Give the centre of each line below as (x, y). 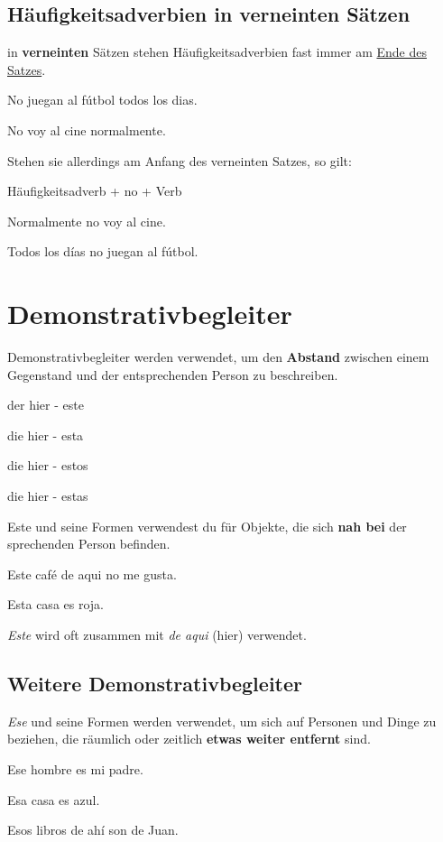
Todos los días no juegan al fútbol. (103, 251)
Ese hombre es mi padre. (75, 769)
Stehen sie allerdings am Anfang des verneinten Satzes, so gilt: (180, 160)
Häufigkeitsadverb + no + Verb (95, 191)
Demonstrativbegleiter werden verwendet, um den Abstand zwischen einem (218, 357)
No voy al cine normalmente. (87, 130)
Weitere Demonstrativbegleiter (155, 683)
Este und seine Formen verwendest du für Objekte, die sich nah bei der (207, 526)
